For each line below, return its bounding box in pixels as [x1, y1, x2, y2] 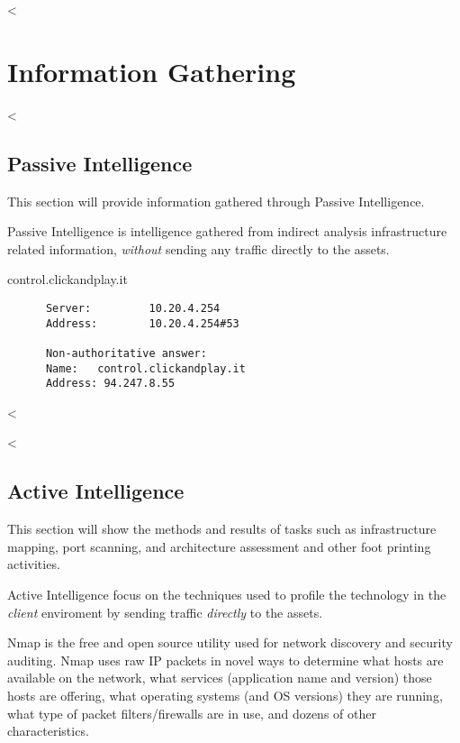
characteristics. [7, 721, 89, 740]
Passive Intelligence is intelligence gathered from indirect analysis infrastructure [7, 222, 447, 241]
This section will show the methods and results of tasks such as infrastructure [7, 519, 437, 538]
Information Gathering [7, 52, 296, 89]
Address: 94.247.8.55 [45, 377, 176, 390]
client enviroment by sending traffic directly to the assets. [7, 602, 323, 621]
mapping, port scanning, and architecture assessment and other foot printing [7, 537, 431, 555]
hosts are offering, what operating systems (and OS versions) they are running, [7, 685, 443, 704]
